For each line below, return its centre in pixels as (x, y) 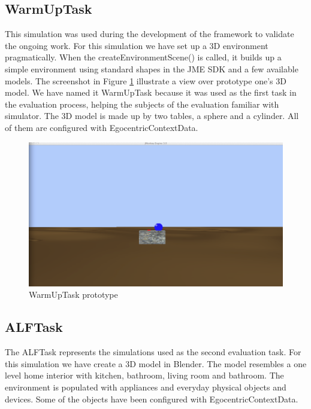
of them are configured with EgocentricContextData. (102, 127)
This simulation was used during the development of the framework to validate (150, 34)
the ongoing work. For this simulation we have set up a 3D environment (137, 45)
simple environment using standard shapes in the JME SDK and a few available (152, 68)
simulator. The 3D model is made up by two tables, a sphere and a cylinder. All (152, 116)
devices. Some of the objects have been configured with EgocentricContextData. (152, 399)
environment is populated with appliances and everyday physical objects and (146, 387)
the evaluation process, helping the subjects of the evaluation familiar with (142, 104)
